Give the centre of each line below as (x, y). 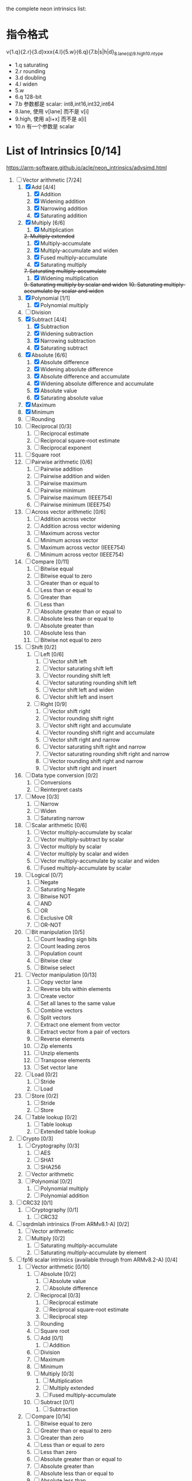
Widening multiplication (69, 278)
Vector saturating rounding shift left (93, 683)
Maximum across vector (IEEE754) (83, 547)
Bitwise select (57, 968)
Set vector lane (59, 1067)
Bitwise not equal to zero (71, 640)
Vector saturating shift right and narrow (98, 747)
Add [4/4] (43, 187)
